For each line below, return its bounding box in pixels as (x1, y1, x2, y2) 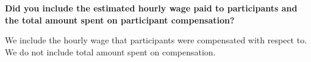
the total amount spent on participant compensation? (5, 13, 235, 26)
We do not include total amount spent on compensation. (5, 45, 216, 58)
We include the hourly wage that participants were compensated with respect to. (5, 34, 307, 46)
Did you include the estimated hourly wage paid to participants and (5, 2, 298, 14)
